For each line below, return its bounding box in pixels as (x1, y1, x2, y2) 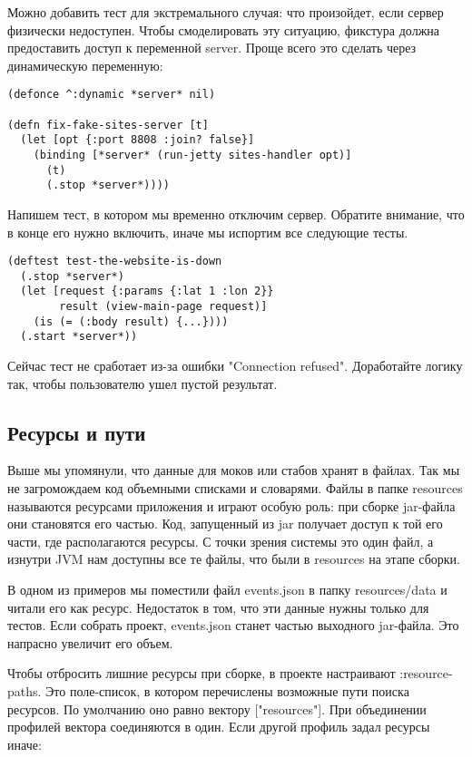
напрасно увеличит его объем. (7, 633, 173, 652)
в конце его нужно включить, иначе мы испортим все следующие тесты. (7, 222, 408, 241)
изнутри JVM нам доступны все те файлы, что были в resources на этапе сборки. (7, 549, 460, 568)
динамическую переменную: (7, 55, 163, 74)
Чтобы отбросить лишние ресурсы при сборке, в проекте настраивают (7, 664, 396, 683)
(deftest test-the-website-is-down (7, 255, 222, 268)
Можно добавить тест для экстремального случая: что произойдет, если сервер (7, 3, 444, 21)
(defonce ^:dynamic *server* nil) (7, 88, 216, 102)
